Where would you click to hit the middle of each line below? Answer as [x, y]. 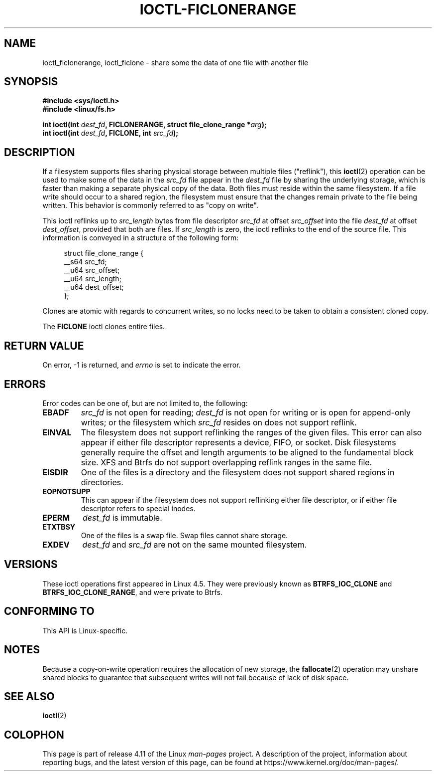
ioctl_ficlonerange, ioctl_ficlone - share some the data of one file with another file [175, 62]
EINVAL [57, 432]
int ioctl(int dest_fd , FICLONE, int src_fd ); [110, 133]
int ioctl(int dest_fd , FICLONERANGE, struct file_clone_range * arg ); [155, 125]
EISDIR [55, 472]
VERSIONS [31, 565]
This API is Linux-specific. [85, 630]
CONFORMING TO [49, 611]
